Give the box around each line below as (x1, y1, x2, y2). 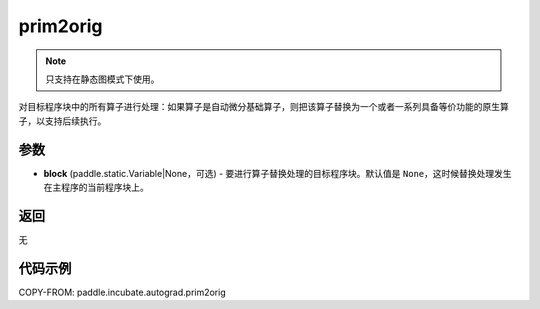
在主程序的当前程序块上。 (43, 181, 149, 194)
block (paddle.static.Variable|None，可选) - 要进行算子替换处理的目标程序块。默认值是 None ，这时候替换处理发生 (43, 167, 512, 179)
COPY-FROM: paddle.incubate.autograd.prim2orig (18, 286, 227, 298)
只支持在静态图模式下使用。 (45, 73, 160, 85)
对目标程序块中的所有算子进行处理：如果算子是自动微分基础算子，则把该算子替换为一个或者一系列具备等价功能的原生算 (18, 101, 509, 113)
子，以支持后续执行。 (18, 115, 107, 127)
